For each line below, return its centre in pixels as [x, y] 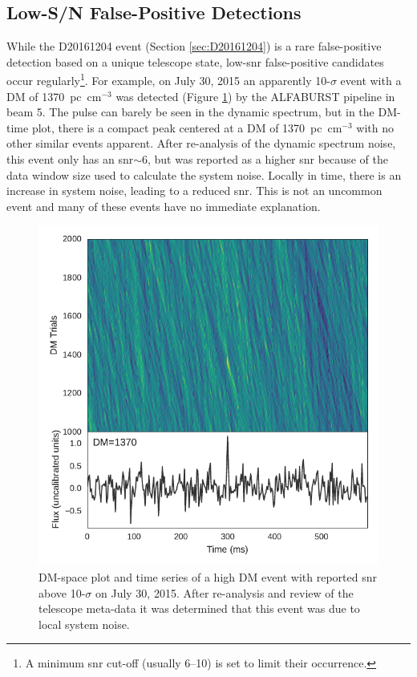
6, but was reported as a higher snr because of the [265, 159]
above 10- [62, 592]
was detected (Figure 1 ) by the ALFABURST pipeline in [255, 96]
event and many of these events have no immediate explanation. [164, 206]
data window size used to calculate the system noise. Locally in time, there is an [204, 174]
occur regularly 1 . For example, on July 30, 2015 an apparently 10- [168, 79]
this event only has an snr [70, 159]
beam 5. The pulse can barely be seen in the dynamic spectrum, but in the [190, 112]
